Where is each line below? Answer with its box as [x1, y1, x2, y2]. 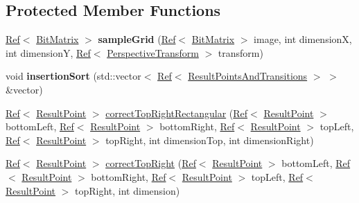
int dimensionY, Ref [6, 45, 91, 60]
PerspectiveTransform [107, 45, 199, 60]
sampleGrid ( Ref [98, 32, 176, 46]
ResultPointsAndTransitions [188, 69, 308, 83]
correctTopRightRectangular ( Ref [105, 105, 248, 120]
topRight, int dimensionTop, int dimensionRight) [105, 132, 314, 147]
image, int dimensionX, [254, 32, 352, 46]
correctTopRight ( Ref [105, 156, 196, 170]
